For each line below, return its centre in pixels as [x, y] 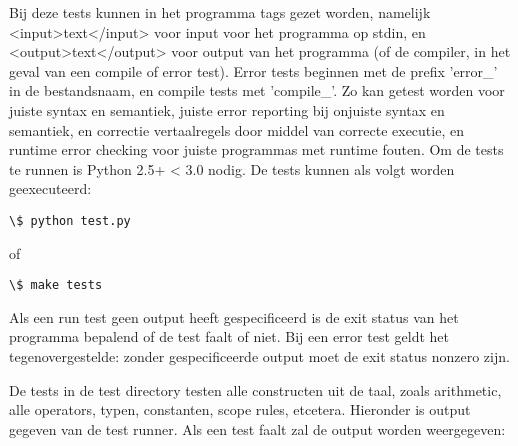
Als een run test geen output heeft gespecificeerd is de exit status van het [234, 316]
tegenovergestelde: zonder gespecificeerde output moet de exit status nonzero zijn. [259, 356]
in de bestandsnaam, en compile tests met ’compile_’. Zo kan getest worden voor [257, 90]
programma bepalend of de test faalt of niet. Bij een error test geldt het [229, 336]
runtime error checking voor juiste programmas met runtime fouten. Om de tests [256, 149]
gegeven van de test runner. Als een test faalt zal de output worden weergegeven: [257, 428]
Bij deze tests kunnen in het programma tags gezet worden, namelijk [220, 12]
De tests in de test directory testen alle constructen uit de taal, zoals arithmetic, [255, 389]
